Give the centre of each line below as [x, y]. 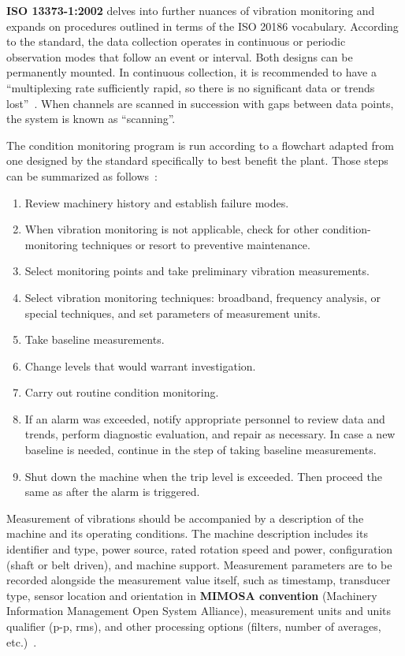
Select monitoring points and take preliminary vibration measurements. [197, 271]
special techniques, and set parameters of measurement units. [173, 313]
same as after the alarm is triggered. [112, 492]
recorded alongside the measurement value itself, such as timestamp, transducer [199, 580]
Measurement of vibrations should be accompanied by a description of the [185, 518]
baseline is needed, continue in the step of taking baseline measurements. [201, 450]
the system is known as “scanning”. [91, 119]
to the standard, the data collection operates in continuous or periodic [176, 41]
